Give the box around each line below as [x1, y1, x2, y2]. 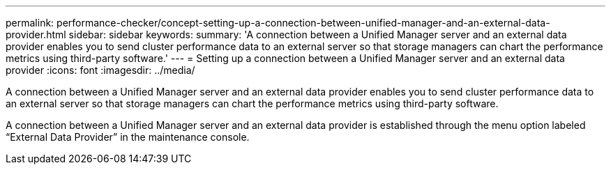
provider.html [6, 29, 66, 40]
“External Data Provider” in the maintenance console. [6, 131, 250, 143]
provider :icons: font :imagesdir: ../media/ [6, 64, 195, 76]
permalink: [6, 17, 54, 29]
